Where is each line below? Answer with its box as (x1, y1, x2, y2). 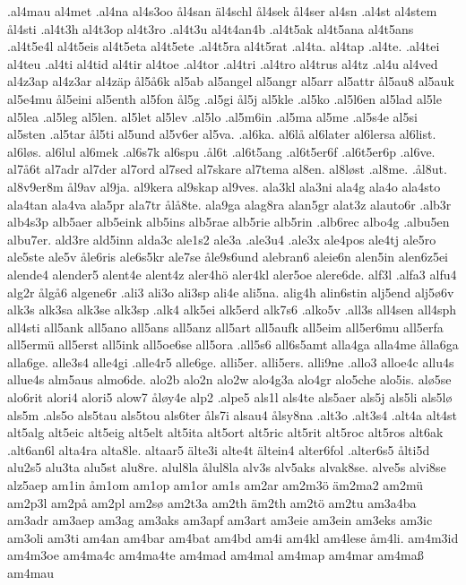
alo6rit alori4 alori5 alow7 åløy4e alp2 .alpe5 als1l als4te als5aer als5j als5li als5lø (7, 388, 453, 407)
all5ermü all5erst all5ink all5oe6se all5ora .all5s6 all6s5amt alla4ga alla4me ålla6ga (7, 335, 459, 354)
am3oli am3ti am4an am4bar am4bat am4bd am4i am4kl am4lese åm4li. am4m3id (7, 528, 459, 546)
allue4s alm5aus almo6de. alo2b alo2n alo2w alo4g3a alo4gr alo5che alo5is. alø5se (7, 370, 452, 389)
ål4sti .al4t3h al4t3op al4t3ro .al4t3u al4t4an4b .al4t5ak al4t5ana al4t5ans (7, 19, 414, 38)
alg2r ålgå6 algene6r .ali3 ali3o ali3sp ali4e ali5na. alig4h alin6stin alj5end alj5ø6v (7, 282, 454, 301)
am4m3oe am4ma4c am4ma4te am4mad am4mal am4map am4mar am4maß (7, 546, 424, 564)
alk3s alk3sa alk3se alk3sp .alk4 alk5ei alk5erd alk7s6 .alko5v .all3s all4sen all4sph (7, 300, 457, 319)
